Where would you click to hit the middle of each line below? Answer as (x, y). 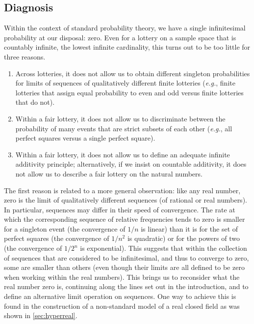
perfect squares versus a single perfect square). (85, 138)
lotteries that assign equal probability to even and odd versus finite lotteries (129, 92)
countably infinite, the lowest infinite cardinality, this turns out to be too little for (127, 47)
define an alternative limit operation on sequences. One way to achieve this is (120, 296)
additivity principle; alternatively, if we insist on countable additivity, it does (131, 164)
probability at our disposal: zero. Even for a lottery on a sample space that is (120, 37)
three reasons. (25, 56)
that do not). (35, 102)
